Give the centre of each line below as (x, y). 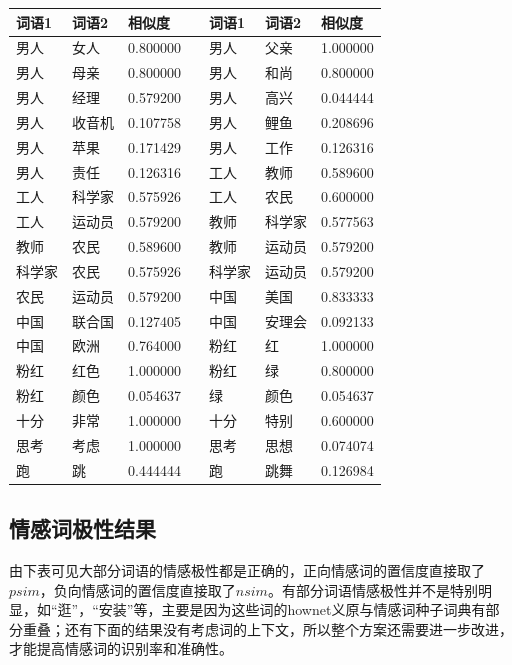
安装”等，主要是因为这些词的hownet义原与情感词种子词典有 (292, 609)
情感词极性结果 (82, 528)
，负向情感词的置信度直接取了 (137, 589)
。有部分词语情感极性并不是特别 (372, 589)
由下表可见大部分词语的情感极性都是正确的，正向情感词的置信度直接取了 (247, 569)
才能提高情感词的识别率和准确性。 (121, 648)
